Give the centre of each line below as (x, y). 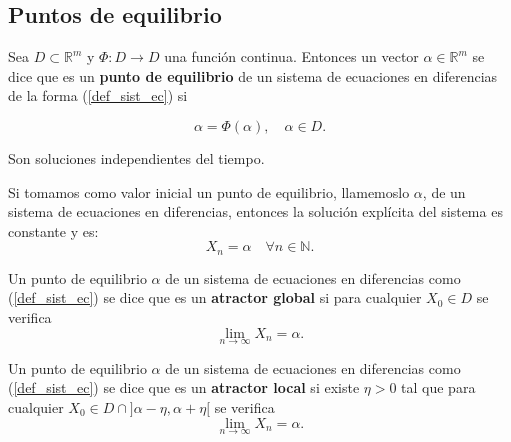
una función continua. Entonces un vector (291, 56)
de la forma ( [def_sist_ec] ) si (98, 95)
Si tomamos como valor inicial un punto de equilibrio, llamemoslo (209, 191)
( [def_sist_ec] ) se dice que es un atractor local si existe (184, 387)
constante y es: (53, 230)
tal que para (438, 387)
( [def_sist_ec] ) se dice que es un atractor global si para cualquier (215, 297)
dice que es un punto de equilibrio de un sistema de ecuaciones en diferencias (253, 75)
